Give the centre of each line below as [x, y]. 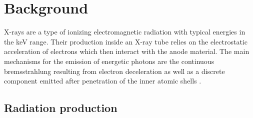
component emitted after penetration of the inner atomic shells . [103, 81]
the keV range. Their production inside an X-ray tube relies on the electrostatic [126, 41]
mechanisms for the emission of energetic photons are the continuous [109, 61]
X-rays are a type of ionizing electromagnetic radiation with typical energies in [125, 32]
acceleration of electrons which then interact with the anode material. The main [127, 51]
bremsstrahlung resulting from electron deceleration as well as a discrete [114, 71]
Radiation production [61, 108]
